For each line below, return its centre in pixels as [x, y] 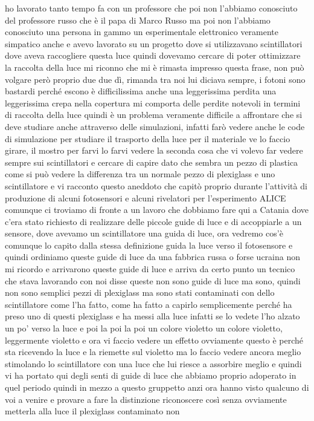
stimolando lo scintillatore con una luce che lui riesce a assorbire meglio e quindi [153, 363]
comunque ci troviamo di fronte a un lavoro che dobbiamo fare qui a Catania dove [157, 210]
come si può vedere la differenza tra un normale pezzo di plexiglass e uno [140, 174]
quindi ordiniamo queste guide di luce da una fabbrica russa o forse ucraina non [153, 257]
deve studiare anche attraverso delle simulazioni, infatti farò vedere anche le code [155, 126]
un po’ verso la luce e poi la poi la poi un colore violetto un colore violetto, [144, 328]
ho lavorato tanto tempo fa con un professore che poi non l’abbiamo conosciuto [151, 8]
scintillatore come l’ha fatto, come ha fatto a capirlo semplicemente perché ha [149, 304]
